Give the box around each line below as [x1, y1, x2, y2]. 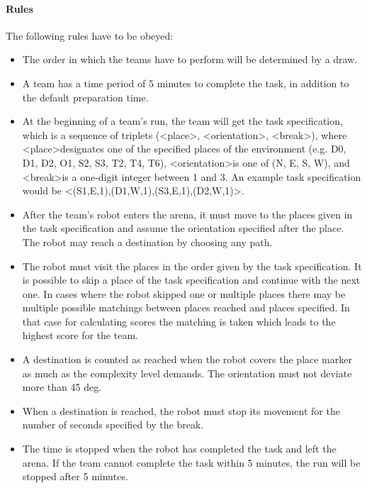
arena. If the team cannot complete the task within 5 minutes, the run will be [22, 455, 361, 470]
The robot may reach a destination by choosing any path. [22, 234, 273, 249]
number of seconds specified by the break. [22, 417, 204, 432]
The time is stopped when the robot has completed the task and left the [22, 441, 337, 456]
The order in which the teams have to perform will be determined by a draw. [22, 52, 358, 67]
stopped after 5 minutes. [22, 469, 128, 484]
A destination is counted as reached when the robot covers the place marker [22, 352, 352, 367]
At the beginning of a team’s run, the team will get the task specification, [22, 113, 343, 128]
